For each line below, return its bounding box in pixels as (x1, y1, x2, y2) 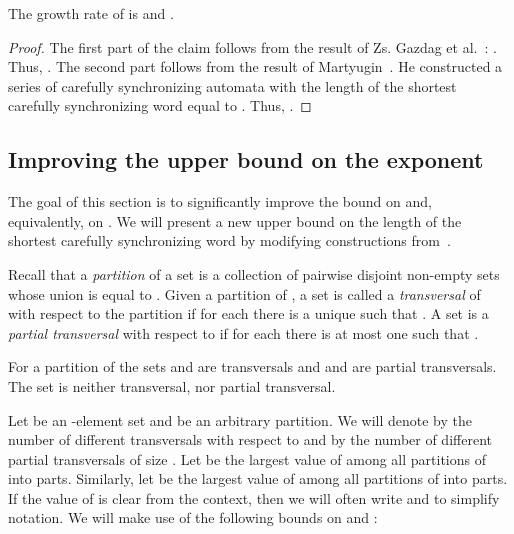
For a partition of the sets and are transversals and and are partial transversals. (8, 356, 497, 377)
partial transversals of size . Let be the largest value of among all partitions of (8, 448, 487, 469)
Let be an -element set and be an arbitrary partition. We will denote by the (8, 409, 472, 430)
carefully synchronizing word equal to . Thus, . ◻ (8, 95, 312, 116)
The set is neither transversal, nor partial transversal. (8, 375, 336, 396)
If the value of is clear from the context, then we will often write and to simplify (8, 487, 500, 508)
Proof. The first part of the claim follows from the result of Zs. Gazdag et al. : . (8, 36, 497, 57)
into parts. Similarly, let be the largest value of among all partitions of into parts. (8, 468, 508, 489)
